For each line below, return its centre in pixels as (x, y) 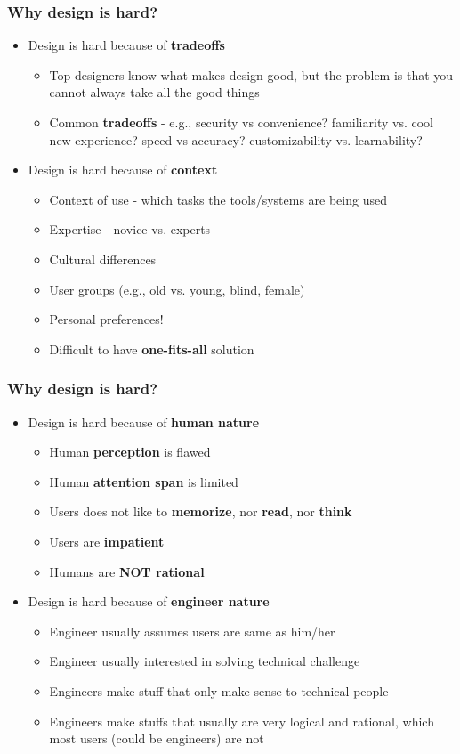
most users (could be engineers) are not (157, 738)
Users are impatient (107, 541)
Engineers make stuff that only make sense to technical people (219, 690)
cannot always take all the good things (154, 92)
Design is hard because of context (123, 170)
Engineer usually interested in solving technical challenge (205, 661)
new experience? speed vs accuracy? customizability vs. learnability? (236, 139)
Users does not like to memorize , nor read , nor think (201, 511)
